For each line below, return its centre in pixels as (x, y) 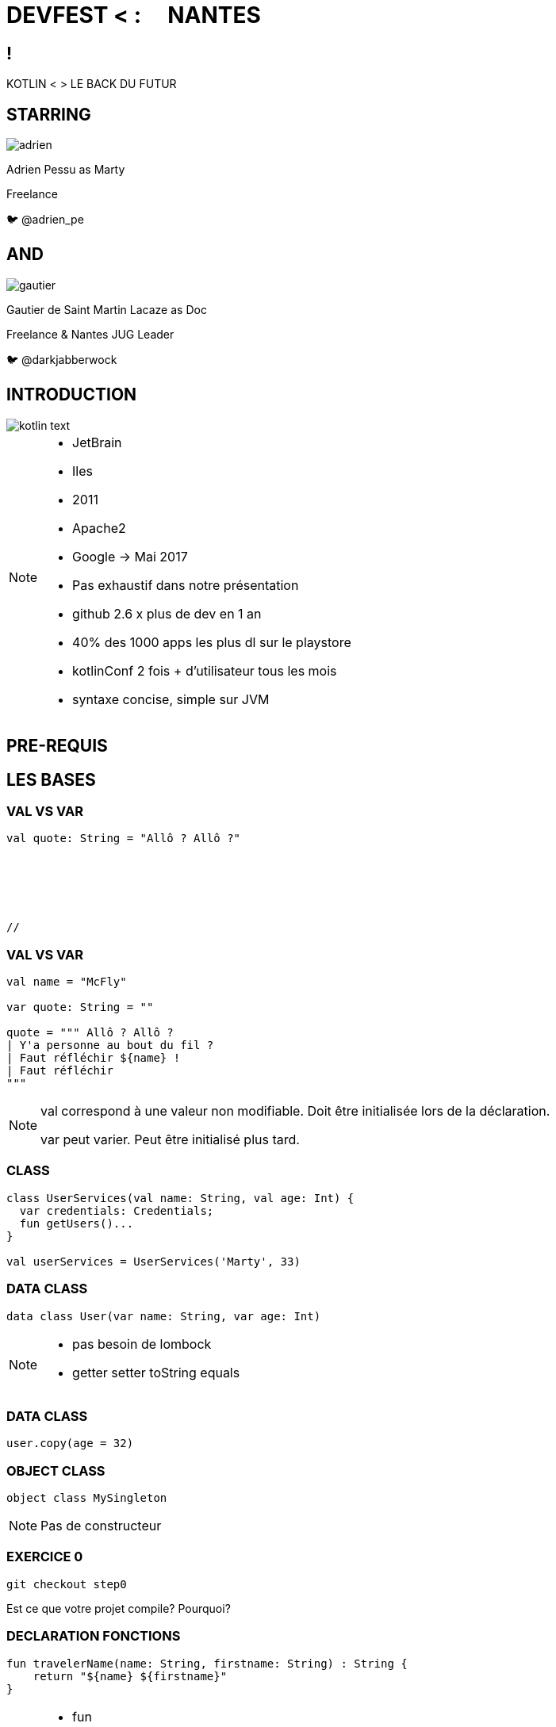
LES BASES (51, 779)
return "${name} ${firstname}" (130, 1676)
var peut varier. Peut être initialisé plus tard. (170, 1140)
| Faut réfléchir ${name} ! (94, 1058)
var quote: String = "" (80, 1007)
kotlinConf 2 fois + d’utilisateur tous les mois (205, 670)
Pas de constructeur (101, 1526)
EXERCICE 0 (45, 1557)
